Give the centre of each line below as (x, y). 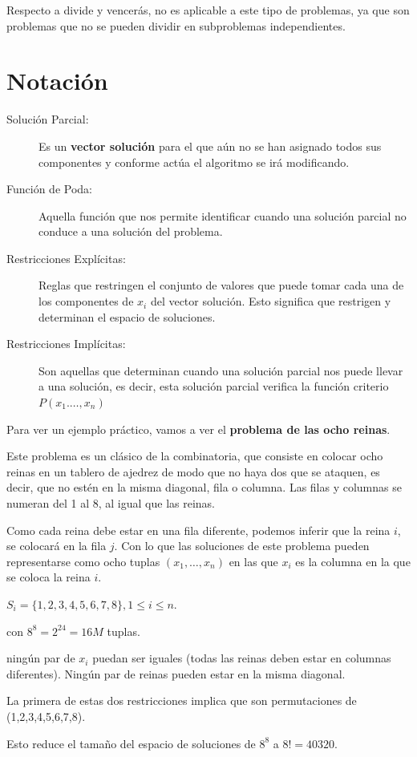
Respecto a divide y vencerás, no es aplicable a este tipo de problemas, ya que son (208, 10)
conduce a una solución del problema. (131, 231)
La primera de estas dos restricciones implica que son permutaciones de (182, 700)
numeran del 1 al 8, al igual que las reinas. (111, 503)
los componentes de (86, 301)
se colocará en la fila (57, 546)
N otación (57, 81)
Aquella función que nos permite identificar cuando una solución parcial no (223, 215)
